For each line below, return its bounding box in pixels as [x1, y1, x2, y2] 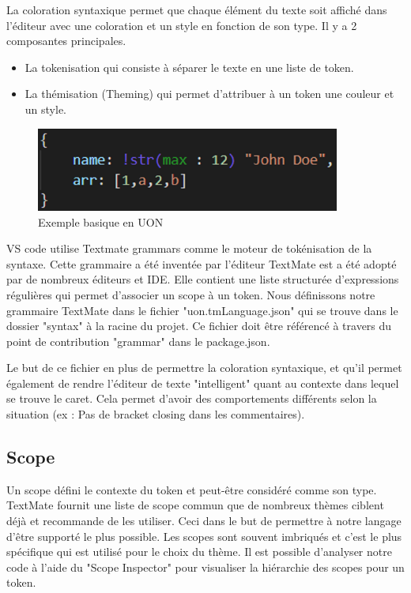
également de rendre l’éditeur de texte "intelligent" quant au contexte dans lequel [6, 374, 399, 391]
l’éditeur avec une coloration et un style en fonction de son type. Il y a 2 [6, 17, 357, 33]
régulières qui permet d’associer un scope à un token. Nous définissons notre [6, 286, 375, 302]
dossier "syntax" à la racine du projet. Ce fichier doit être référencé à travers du [6, 317, 392, 334]
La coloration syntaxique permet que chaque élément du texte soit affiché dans [6, 2, 387, 17]
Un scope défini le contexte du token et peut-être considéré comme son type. [6, 481, 377, 497]
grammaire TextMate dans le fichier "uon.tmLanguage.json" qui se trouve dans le [6, 302, 398, 318]
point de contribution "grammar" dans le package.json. [6, 332, 270, 349]
